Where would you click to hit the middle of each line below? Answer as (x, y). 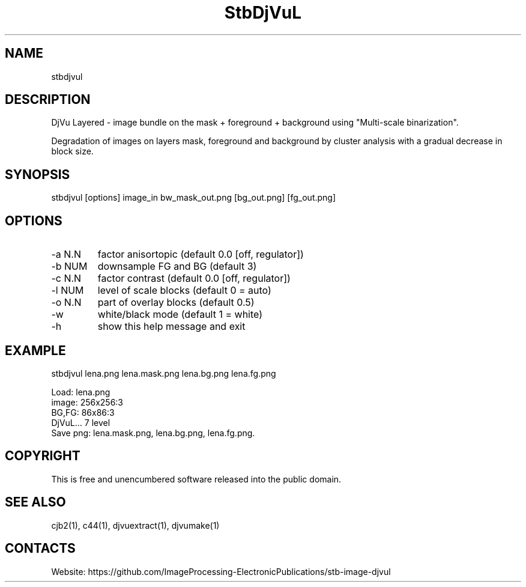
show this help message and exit (171, 327)
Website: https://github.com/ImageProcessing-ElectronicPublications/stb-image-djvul (221, 571)
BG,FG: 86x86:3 (83, 412)
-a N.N (66, 254)
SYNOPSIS (38, 174)
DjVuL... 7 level (81, 422)
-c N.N (66, 278)
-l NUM (68, 290)
